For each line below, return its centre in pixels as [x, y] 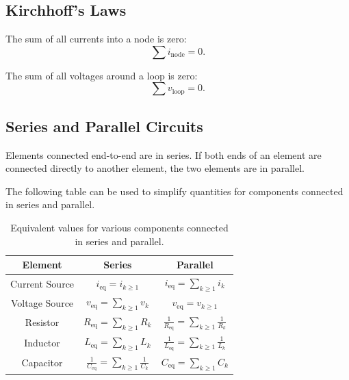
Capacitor [42, 363]
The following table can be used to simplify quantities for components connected [174, 191]
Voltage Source [42, 302]
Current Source [42, 283]
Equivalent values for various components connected [119, 227]
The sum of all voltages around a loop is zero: [102, 75]
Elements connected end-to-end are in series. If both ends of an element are [164, 154]
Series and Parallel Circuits [104, 126]
